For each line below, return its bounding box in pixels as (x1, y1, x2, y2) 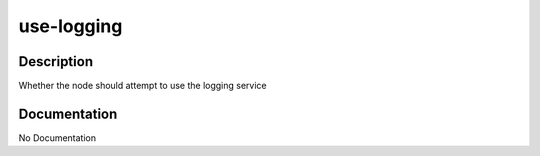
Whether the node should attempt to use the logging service (18, 80, 267, 92)
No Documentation (18, 131, 97, 144)
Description (18, 53, 94, 70)
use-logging (18, 15, 123, 37)
